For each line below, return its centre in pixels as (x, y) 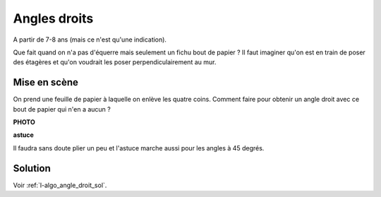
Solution (32, 168)
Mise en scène (46, 82)
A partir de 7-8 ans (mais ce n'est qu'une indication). (90, 40)
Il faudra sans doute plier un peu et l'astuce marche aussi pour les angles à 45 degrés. (139, 148)
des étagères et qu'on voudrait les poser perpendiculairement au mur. (115, 62)
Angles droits (53, 18)
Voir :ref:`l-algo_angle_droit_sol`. (60, 185)
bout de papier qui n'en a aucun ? (62, 109)
